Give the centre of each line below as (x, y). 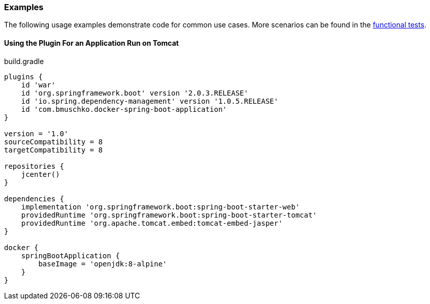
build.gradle (24, 61)
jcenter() (40, 174)
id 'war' (38, 85)
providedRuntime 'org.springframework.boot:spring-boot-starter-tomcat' (169, 215)
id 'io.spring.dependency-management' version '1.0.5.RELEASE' (150, 101)
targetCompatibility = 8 (53, 150)
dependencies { (34, 199)
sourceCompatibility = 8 (53, 142)
